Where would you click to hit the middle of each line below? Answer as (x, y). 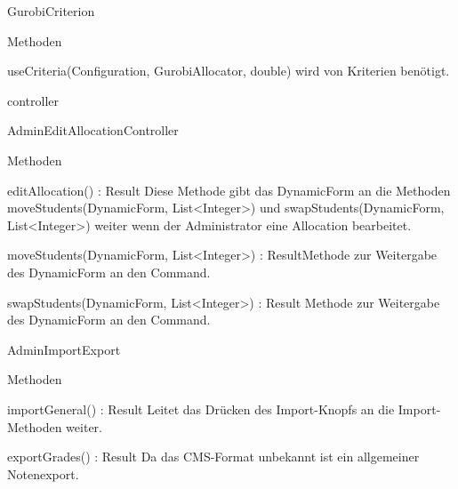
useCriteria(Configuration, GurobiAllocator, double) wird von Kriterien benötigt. (229, 71)
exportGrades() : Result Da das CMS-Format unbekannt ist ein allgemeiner (213, 457)
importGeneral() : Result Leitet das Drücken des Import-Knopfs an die (201, 409)
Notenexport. (43, 473)
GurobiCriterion (51, 11)
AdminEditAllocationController (93, 130)
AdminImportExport (64, 349)
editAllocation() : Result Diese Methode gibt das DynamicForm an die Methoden (229, 190)
